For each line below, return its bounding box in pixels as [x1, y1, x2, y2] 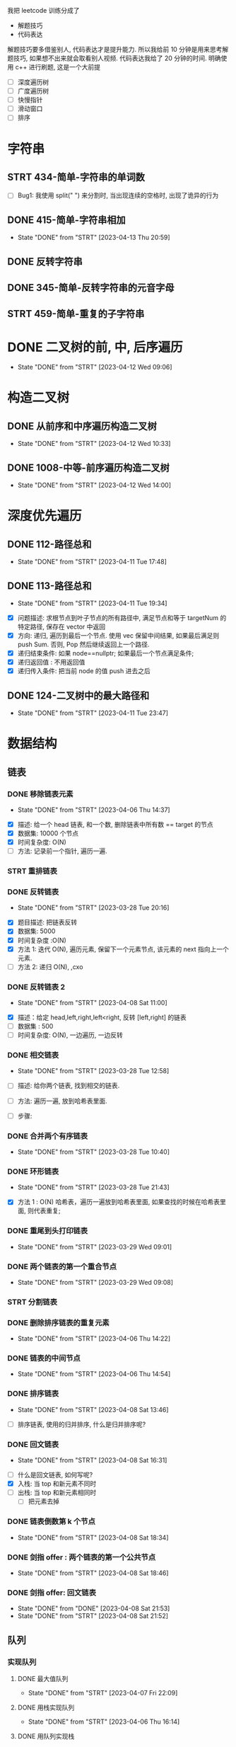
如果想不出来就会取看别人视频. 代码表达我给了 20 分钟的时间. [29, 54, 207, 62]
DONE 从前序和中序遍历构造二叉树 [7, 420, 158, 432]
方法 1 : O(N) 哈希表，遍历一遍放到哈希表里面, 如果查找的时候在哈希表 [17, 1198, 220, 1206]
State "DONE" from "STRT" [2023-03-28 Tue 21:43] [17, 1183, 170, 1191]
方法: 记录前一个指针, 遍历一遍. [17, 847, 107, 855]
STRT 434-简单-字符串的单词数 [7, 171, 146, 183]
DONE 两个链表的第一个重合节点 [7, 1261, 117, 1271]
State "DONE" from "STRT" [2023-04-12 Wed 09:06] [17, 363, 172, 372]
